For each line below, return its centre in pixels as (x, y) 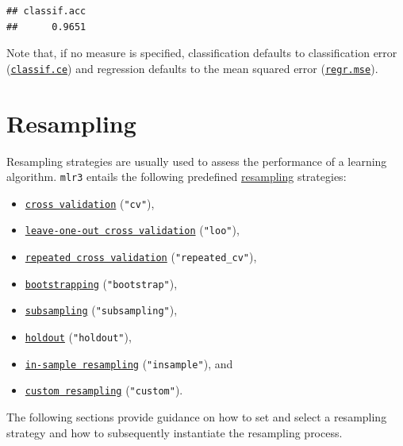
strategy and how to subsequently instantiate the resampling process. (175, 432)
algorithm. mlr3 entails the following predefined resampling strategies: (177, 177)
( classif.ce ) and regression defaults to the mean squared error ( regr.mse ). (192, 68)
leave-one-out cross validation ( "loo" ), (132, 230)
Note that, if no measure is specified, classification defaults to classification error (202, 53)
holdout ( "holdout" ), (78, 337)
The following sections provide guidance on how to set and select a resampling (197, 417)
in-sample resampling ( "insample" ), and (129, 363)
